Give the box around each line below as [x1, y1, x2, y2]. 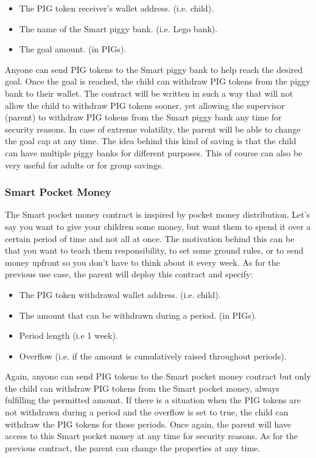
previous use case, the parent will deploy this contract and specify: [5, 268, 253, 280]
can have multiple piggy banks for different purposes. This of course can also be [5, 146, 303, 159]
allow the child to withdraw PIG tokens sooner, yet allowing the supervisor [5, 99, 285, 111]
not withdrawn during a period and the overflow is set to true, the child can [5, 406, 289, 418]
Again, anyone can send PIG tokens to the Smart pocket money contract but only [5, 370, 311, 383]
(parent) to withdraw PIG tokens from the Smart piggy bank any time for [5, 111, 282, 123]
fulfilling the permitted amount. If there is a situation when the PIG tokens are [5, 394, 301, 406]
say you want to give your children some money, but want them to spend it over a [5, 220, 311, 232]
